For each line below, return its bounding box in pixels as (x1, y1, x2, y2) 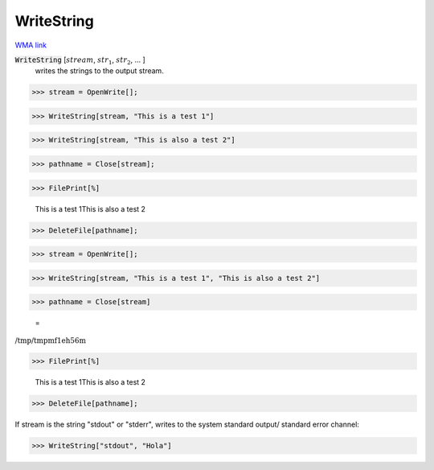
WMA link (14, 40, 47, 50)
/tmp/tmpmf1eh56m (14, 336, 86, 345)
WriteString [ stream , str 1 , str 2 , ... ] (14, 55, 146, 66)
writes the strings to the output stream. (35, 66, 164, 76)
